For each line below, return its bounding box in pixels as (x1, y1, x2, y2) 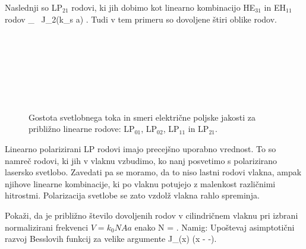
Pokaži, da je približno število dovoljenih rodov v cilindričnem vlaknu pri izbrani (5, 209, 298, 221)
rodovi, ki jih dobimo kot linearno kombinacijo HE (71, 1, 255, 13)
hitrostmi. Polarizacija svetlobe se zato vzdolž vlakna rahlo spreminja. (5, 189, 260, 201)
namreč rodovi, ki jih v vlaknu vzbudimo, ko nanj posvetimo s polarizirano (5, 154, 277, 166)
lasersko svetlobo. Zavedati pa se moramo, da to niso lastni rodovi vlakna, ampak (5, 166, 302, 178)
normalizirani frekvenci (5, 220, 89, 233)
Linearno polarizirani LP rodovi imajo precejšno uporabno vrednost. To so (5, 142, 276, 155)
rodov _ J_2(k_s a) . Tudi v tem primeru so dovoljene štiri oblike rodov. (5, 12, 277, 25)
